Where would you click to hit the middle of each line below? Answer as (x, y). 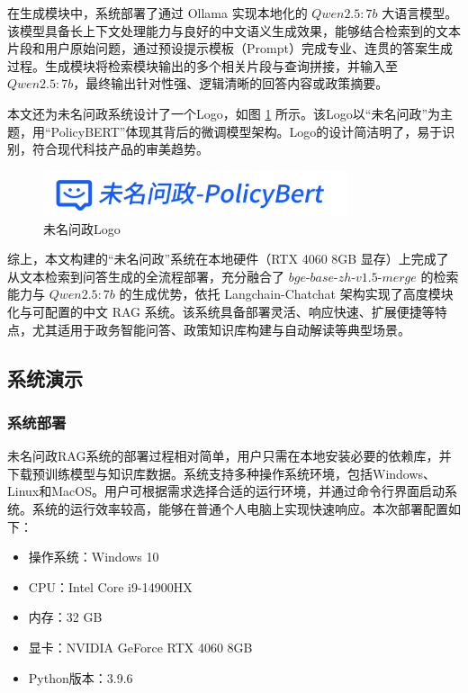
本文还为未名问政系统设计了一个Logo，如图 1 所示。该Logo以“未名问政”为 (224, 113)
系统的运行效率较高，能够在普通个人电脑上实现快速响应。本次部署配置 (240, 509)
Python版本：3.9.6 (81, 677)
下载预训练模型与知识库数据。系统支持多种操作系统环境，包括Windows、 (222, 473)
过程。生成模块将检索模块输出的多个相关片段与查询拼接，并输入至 (202, 65)
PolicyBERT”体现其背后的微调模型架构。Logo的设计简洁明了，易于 (247, 131)
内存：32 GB (65, 617)
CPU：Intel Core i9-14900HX (110, 586)
